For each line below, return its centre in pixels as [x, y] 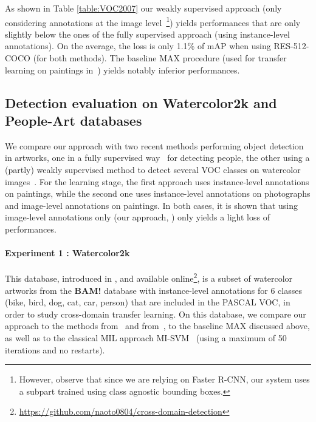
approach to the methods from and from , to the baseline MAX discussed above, [157, 326]
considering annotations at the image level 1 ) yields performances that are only [153, 21]
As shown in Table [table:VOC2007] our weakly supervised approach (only [143, 8]
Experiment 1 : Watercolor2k [67, 253]
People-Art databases [74, 120]
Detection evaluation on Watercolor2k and [141, 102]
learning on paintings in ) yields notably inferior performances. [122, 70]
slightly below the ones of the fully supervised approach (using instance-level [147, 34]
